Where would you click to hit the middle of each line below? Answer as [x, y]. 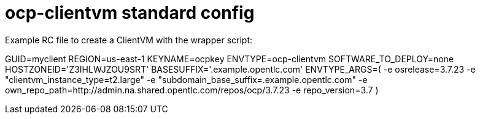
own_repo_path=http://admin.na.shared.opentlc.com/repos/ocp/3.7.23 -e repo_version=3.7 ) [192, 90]
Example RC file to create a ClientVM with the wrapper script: [129, 40]
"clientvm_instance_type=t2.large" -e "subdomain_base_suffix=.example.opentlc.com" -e [186, 79]
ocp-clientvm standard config [130, 13]
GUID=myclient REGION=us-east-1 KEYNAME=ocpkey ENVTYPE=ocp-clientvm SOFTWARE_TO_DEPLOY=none [230, 59]
